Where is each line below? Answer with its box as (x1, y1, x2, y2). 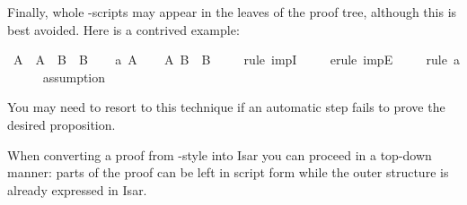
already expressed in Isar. (7, 180, 147, 199)
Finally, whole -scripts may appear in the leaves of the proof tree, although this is (7, 3, 457, 21)
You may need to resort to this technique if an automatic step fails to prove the (7, 98, 445, 116)
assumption (42, 67, 106, 86)
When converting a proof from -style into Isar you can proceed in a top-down (7, 145, 432, 164)
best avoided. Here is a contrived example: (7, 20, 240, 38)
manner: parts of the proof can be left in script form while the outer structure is (7, 163, 449, 182)
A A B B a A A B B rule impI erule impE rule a (13, 50, 460, 69)
